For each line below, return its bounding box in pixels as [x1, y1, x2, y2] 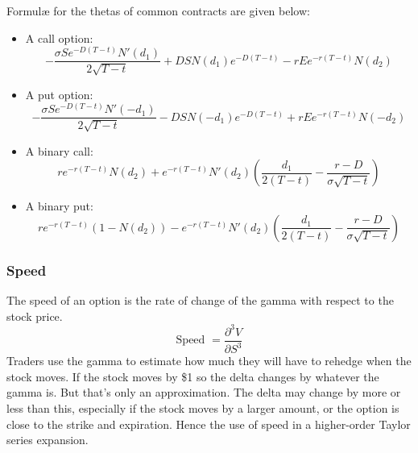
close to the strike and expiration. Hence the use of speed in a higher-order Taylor [6, 415, 411, 432]
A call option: [25, 29, 93, 46]
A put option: [25, 85, 93, 102]
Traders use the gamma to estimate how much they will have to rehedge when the [6, 352, 412, 369]
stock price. [6, 307, 63, 324]
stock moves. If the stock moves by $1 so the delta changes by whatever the [6, 368, 379, 384]
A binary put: [25, 197, 93, 214]
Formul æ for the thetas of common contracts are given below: [6, 2, 310, 19]
